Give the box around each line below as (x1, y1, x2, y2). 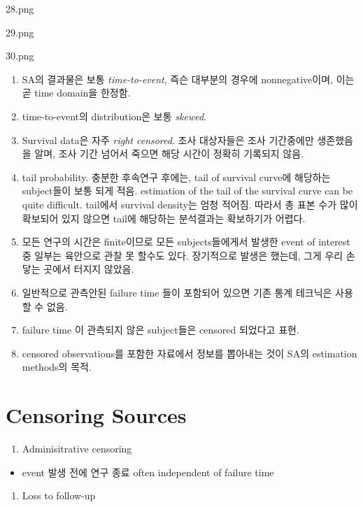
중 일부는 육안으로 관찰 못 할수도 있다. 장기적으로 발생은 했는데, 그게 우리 (22, 248, 343, 262)
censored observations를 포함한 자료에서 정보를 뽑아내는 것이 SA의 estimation (22, 345, 357, 360)
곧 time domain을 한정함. (22, 85, 131, 100)
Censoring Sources (6, 401, 187, 429)
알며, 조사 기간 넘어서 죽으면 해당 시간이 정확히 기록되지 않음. (34, 146, 304, 161)
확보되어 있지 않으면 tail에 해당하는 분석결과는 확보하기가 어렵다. (22, 210, 306, 225)
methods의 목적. (22, 359, 92, 374)
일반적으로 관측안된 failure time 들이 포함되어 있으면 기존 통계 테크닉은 (22, 285, 332, 299)
